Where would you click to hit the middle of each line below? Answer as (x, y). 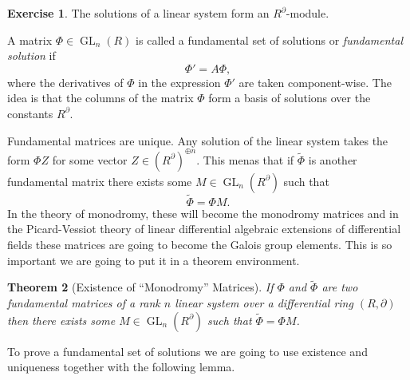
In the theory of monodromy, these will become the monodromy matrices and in (203, 213)
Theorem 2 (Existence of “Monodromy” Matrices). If (140, 287)
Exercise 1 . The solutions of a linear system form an (138, 13)
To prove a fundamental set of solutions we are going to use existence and (187, 351)
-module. (307, 13)
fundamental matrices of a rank (84, 303)
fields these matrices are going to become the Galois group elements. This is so (200, 245)
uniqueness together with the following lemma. (121, 367)
